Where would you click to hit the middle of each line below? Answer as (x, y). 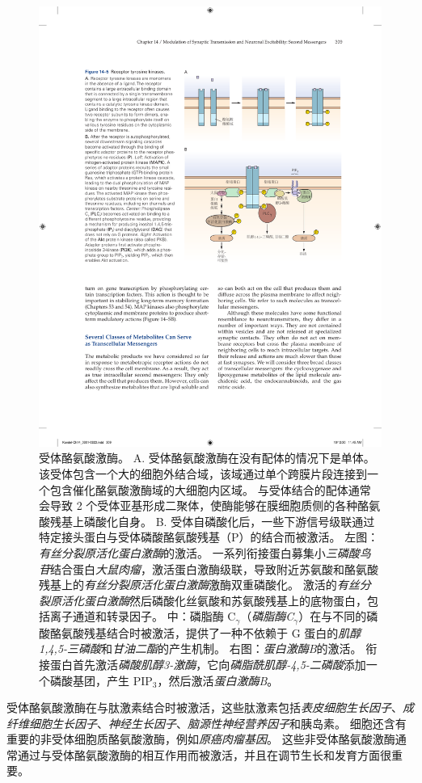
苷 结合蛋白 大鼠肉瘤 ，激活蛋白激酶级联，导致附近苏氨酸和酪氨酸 (209, 568)
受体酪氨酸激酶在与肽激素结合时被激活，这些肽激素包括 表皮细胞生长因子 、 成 (210, 707)
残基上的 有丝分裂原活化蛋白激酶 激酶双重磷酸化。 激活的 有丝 (199, 585)
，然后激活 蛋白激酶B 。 (218, 680)
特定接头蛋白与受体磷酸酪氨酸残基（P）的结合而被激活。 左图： (209, 537)
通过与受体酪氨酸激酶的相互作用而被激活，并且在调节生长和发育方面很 (204, 754)
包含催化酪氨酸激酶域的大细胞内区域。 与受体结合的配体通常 (210, 489)
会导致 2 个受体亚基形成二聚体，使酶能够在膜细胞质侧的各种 (198, 505)
